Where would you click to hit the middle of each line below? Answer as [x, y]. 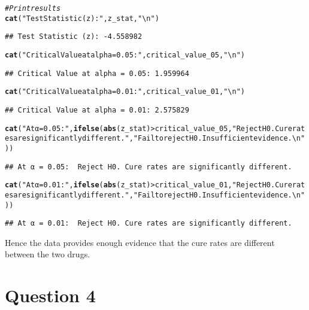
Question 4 [50, 295]
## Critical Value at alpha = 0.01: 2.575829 [97, 110]
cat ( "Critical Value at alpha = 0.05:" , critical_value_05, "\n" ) [125, 55]
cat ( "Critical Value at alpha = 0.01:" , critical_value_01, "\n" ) [125, 92]
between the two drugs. [48, 254]
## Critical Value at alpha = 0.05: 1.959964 [97, 73]
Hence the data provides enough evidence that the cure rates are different [140, 242]
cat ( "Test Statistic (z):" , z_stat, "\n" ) [82, 18]
